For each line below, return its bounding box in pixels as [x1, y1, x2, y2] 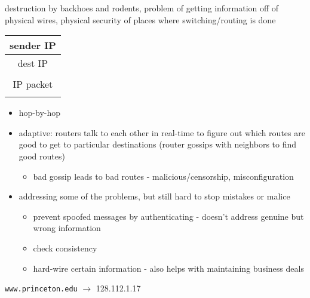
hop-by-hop [19, 106, 61, 119]
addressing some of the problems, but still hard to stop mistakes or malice [19, 190, 290, 202]
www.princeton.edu [5, 285, 78, 294]
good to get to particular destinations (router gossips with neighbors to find [19, 138, 297, 150]
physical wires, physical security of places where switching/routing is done [5, 13, 276, 26]
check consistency [33, 241, 97, 254]
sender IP [10, 38, 56, 53]
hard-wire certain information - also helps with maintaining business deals [33, 262, 304, 274]
